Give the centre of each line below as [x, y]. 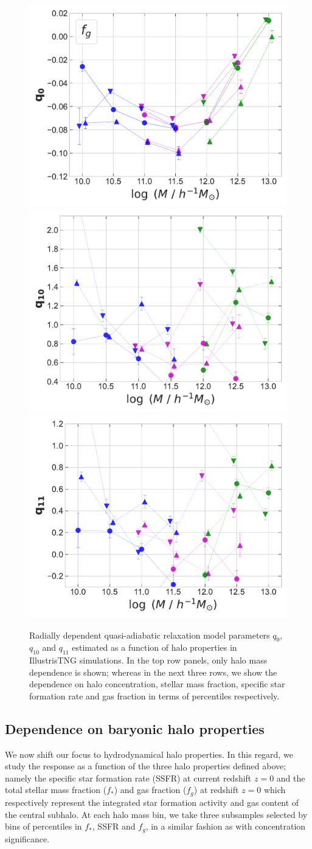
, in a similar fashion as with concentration [226, 826]
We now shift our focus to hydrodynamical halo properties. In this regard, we [149, 754]
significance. [27, 838]
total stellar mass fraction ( [56, 790]
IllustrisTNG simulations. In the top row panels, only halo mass [148, 660]
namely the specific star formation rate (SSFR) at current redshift [128, 778]
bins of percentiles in [43, 826]
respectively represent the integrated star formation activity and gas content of [152, 802]
